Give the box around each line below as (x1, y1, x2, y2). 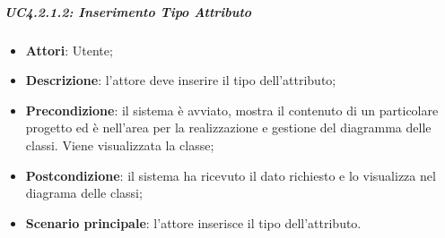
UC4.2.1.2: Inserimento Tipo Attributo (4, 2, 252, 21)
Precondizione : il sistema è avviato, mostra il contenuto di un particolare (25, 100, 439, 119)
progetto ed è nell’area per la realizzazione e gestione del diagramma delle (25, 118, 432, 137)
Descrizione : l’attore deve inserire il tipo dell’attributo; (25, 71, 336, 89)
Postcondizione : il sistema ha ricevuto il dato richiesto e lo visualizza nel (25, 166, 436, 184)
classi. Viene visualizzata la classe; (25, 135, 214, 154)
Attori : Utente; (25, 40, 113, 59)
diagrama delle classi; (25, 183, 143, 202)
